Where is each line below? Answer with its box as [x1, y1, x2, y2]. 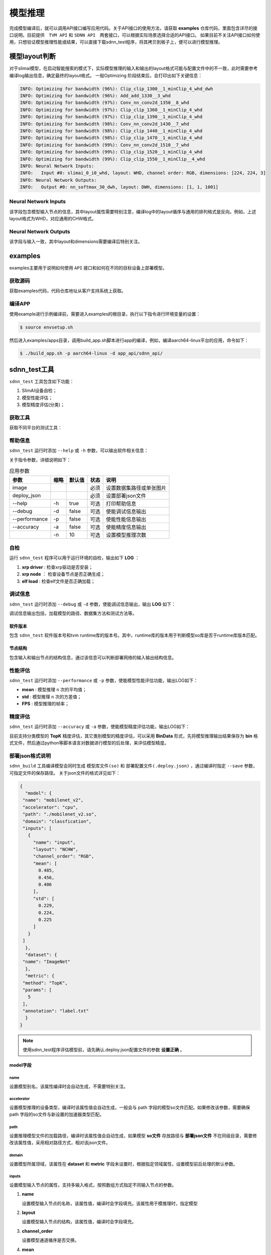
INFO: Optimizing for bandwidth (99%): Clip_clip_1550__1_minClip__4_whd [20, 156, 205, 162]
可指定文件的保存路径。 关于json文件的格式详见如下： [9, 770, 120, 776]
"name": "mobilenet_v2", [23, 797, 84, 803]
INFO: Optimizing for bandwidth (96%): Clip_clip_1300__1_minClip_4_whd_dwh [20, 86, 213, 91]
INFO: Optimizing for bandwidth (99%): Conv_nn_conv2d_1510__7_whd [20, 142, 190, 148]
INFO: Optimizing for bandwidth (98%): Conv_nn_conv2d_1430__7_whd [20, 121, 190, 127]
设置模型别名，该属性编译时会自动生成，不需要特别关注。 [9, 1083, 128, 1089]
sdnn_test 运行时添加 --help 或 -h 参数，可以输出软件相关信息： [9, 447, 149, 454]
